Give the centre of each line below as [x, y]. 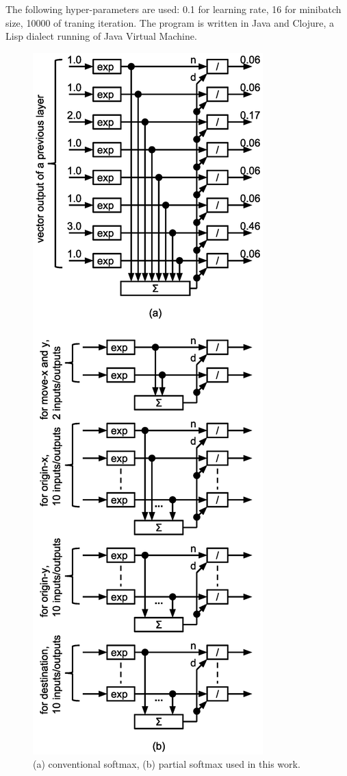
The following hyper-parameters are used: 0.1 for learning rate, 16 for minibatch [173, 9]
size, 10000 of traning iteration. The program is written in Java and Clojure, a [170, 22]
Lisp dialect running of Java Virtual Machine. [101, 36]
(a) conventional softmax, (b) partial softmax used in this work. [167, 764]
